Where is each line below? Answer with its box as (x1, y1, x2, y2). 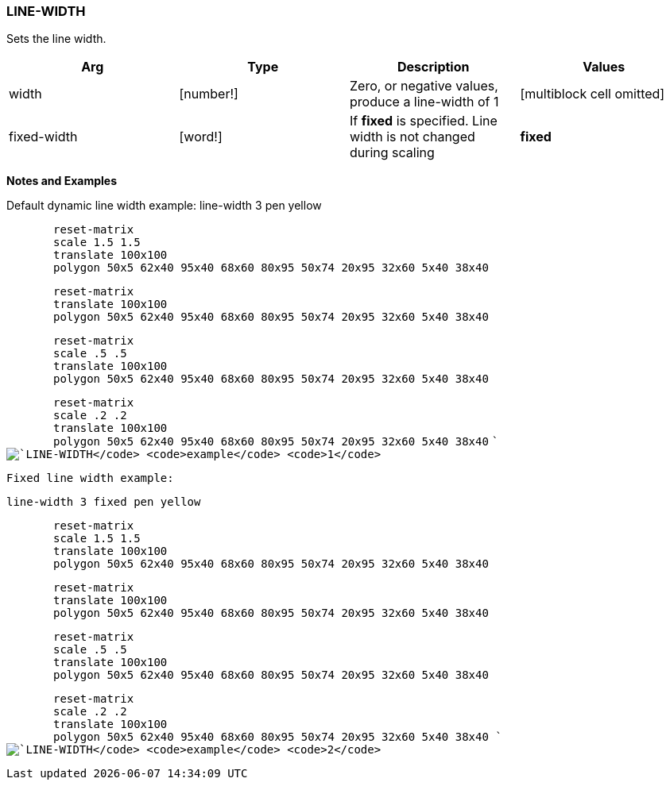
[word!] (179, 129, 223, 145)
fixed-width (9, 129, 78, 145)
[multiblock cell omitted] (520, 86, 665, 102)
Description (397, 59, 470, 75)
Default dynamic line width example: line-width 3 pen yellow (6, 198, 322, 213)
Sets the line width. (6, 32, 107, 46)
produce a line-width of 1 (350, 94, 499, 110)
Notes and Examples (6, 174, 118, 188)
